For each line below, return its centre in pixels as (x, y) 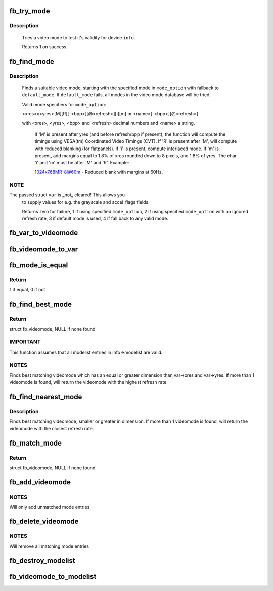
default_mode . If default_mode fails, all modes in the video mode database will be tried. (116, 95)
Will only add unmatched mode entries (50, 507)
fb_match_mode (36, 443)
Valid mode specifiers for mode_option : (64, 104)
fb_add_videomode (40, 482)
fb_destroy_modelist (42, 560)
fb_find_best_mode (40, 304)
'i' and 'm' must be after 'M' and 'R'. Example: (82, 163)
